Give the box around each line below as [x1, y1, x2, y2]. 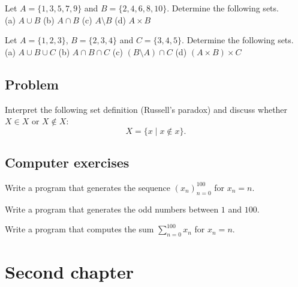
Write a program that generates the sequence [5, 181, 171, 193]
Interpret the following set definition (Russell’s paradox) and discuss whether [5, 103, 288, 115]
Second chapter [5, 259, 134, 284]
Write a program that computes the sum [5, 223, 154, 235]
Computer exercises [5, 153, 130, 172]
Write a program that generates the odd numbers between [5, 202, 219, 215]
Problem [5, 74, 59, 93]
